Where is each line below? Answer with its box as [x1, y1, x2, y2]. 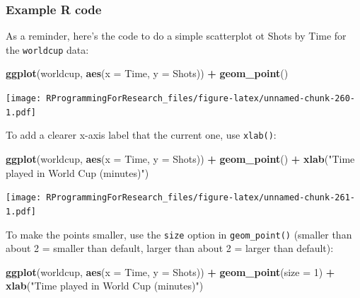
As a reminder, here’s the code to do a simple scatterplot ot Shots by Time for [6, 28, 347, 43]
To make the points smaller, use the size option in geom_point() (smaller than [6, 227, 352, 241]
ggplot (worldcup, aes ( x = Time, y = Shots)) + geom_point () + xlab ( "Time [6, 151, 355, 166]
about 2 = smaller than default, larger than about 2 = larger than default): [6, 241, 334, 256]
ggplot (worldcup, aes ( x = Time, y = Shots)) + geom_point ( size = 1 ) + [6, 264, 335, 279]
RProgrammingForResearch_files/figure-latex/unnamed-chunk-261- [46, 193, 355, 203]
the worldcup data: [6, 42, 89, 57]
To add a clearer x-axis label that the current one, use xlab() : [6, 127, 277, 142]
